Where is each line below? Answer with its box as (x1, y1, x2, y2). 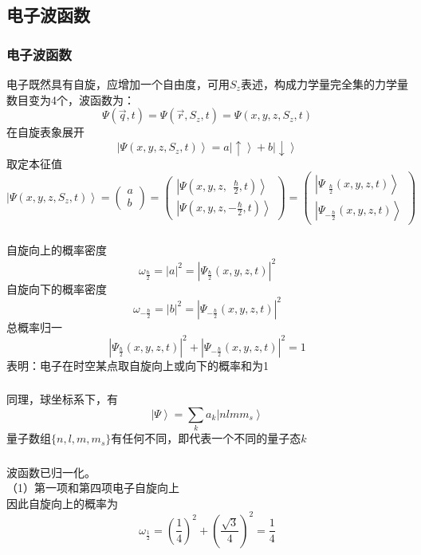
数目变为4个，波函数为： (6, 91, 135, 108)
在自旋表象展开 (6, 124, 85, 140)
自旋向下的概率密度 (6, 280, 107, 297)
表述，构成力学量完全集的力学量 (240, 76, 408, 92)
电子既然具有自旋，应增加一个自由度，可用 (6, 76, 230, 92)
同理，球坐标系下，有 (6, 391, 118, 407)
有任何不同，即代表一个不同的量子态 (111, 430, 301, 447)
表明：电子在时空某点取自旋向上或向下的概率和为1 (6, 356, 269, 373)
